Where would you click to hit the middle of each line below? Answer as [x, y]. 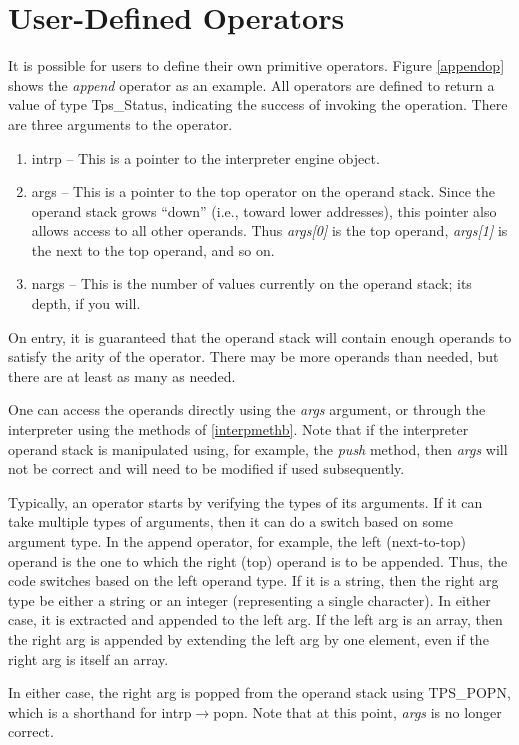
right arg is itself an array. [88, 658]
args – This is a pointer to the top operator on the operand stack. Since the [263, 191]
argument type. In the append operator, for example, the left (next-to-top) [237, 541]
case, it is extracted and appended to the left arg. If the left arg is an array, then [255, 619]
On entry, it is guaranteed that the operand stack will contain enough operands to [260, 336]
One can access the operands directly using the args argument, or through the [247, 409]
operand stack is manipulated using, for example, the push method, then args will [258, 448]
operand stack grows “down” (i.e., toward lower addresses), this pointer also [264, 210]
